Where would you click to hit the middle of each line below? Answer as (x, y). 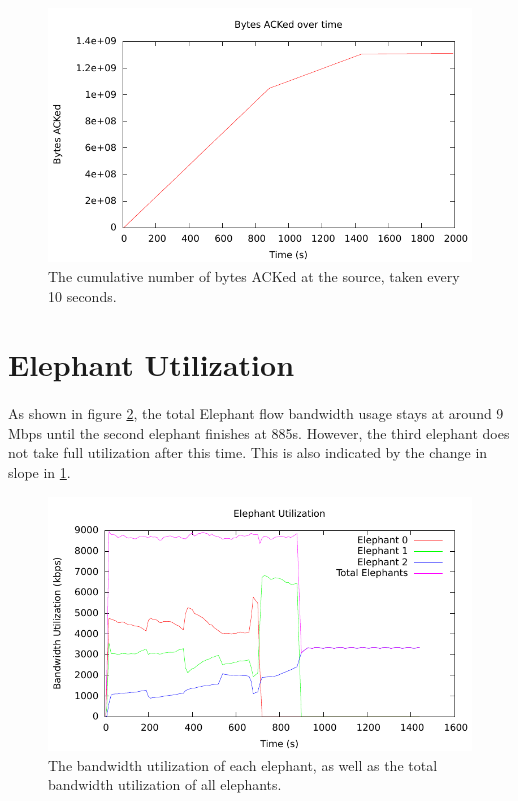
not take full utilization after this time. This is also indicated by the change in (248, 452)
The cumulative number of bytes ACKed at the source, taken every (254, 275)
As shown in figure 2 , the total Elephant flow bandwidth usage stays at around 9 (256, 413)
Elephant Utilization (151, 364)
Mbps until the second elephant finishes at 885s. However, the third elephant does (259, 432)
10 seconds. (82, 295)
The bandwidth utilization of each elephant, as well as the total (243, 764)
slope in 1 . (39, 471)
